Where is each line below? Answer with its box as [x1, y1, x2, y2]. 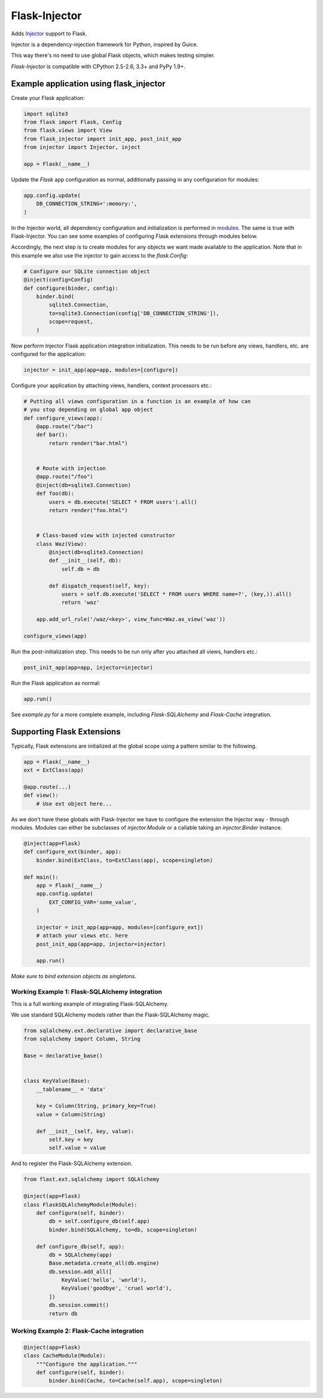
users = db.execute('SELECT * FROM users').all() [48, 498, 197, 506]
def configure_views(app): [23, 414, 103, 422]
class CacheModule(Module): [23, 1352, 106, 1359]
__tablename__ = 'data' [36, 1086, 106, 1093]
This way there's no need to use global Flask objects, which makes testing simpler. [11, 52, 215, 59]
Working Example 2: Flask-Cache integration [11, 1327, 144, 1335]
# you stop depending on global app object [23, 406, 154, 413]
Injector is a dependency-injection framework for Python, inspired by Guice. [11, 41, 199, 48]
